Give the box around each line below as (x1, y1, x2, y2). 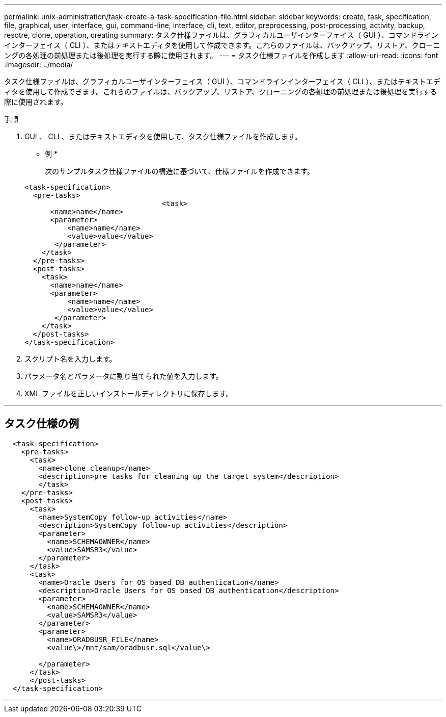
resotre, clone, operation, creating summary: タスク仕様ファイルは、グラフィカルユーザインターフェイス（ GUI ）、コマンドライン (4, 31, 438, 39)
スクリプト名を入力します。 (24, 354, 117, 363)
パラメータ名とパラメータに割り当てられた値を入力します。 (24, 372, 223, 380)
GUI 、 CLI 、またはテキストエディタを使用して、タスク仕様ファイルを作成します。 (24, 132, 302, 141)
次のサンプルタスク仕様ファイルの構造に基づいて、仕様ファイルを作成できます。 (45, 167, 315, 175)
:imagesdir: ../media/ (4, 60, 73, 69)
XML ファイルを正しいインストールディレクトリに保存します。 (24, 389, 233, 398)
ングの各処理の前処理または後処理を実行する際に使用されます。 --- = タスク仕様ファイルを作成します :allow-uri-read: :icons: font (4, 51, 438, 60)
